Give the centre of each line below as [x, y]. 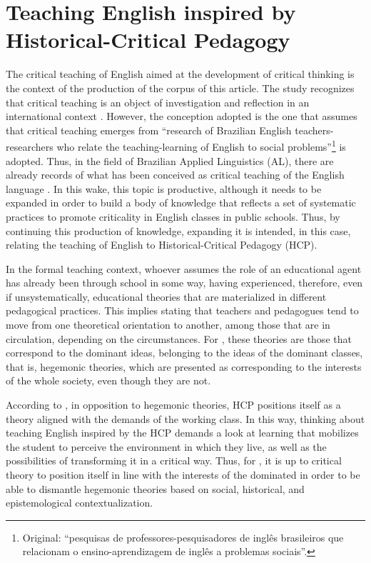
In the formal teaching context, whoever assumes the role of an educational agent [184, 268]
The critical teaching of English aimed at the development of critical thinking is [180, 74]
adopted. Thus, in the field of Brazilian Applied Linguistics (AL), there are [170, 160]
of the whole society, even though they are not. [108, 380]
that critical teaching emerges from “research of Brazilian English [149, 130]
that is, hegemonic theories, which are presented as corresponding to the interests [184, 366]
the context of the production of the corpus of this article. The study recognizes [180, 88]
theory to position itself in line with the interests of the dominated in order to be [183, 474]
